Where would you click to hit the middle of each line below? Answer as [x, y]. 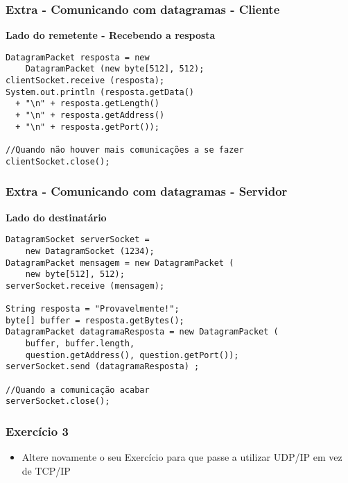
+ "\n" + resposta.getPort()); [87, 127]
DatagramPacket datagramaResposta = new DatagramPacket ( [142, 332]
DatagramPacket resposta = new [78, 57]
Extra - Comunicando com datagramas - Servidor [147, 191]
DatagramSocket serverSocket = [78, 240]
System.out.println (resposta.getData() [100, 92]
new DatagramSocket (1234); [90, 251]
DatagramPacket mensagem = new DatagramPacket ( [120, 263]
